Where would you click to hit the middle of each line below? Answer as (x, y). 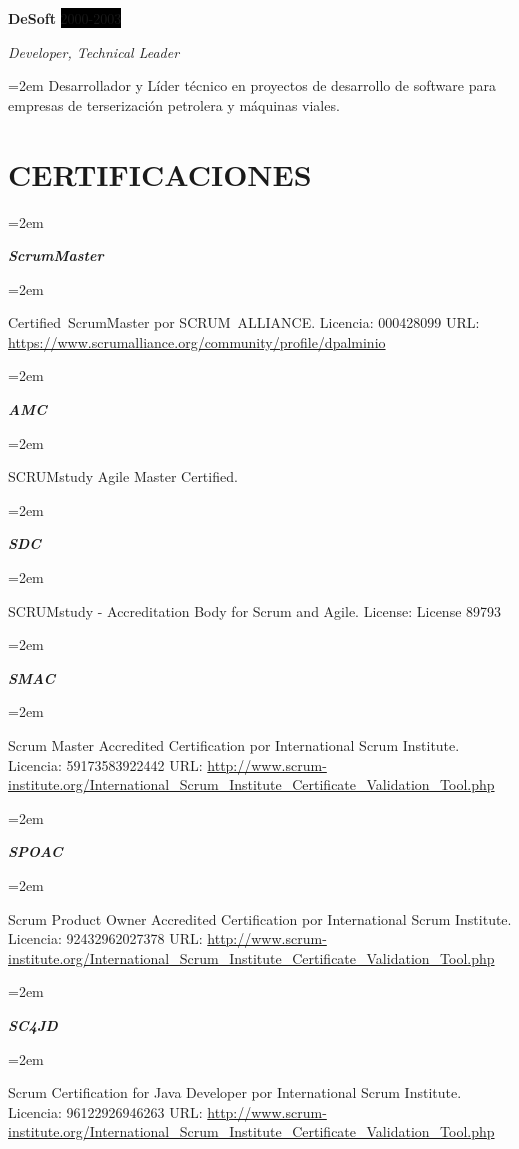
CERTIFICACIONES (160, 173)
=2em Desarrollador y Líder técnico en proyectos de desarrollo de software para (252, 85)
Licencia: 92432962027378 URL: (105, 938)
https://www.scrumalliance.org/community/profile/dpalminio (197, 341)
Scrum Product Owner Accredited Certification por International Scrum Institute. (260, 918)
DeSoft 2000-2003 (65, 18)
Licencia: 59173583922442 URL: (105, 764)
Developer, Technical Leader (94, 51)
